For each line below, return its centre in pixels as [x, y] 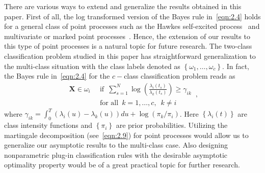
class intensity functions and [48, 125]
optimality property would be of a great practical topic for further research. [122, 165]
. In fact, [236, 66]
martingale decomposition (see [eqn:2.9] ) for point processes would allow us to [126, 135]
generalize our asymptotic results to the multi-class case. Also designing [116, 145]
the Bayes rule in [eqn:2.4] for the [57, 76]
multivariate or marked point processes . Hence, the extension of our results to [127, 36]
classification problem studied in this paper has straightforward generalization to [130, 56]
